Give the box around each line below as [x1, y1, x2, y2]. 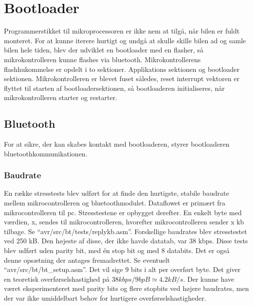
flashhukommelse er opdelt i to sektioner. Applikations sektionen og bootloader [4, 64, 240, 74]
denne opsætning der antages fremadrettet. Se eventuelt [4, 255, 170, 265]
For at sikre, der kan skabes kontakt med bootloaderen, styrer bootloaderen [4, 139, 230, 149]
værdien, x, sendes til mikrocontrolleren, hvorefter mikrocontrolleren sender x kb [4, 217, 244, 227]
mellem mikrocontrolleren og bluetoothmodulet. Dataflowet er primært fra [4, 198, 226, 208]
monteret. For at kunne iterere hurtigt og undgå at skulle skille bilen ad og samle [4, 35, 246, 45]
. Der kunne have [183, 273, 235, 284]
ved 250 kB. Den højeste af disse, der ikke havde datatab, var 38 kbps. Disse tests [4, 236, 248, 246]
